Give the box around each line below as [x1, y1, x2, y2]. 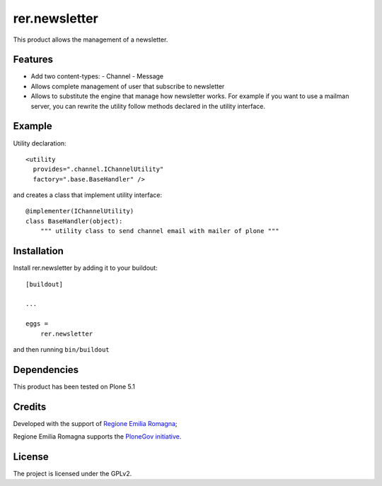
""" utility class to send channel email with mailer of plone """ [40, 227, 279, 235]
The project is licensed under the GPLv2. [13, 470, 132, 478]
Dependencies [13, 364, 79, 376]
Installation [13, 245, 64, 257]
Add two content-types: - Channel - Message [30, 72, 164, 81]
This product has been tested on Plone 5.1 [13, 382, 136, 391]
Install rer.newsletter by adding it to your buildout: [13, 263, 158, 272]
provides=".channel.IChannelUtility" [33, 165, 164, 173]
